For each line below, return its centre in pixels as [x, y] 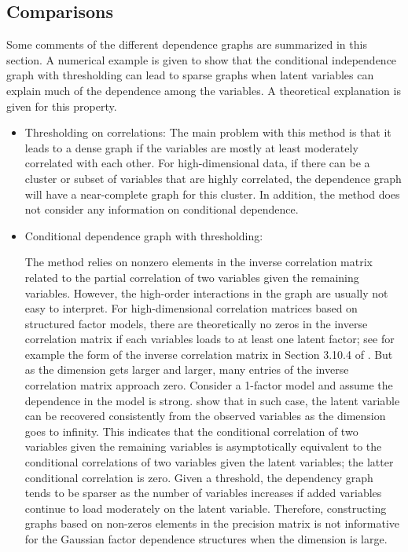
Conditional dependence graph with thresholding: [144, 235]
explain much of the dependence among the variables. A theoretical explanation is [204, 90]
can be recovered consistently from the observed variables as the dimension [205, 416]
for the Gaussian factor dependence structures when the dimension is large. [206, 539]
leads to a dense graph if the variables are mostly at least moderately [191, 147]
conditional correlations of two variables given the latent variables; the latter [209, 462]
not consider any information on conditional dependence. [162, 209]
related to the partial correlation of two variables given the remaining [192, 277]
